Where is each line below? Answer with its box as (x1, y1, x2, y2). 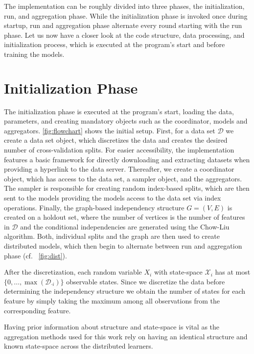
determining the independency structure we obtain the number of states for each (4, 286, 246, 296)
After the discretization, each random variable (4, 267, 142, 277)
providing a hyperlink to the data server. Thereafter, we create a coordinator (4, 164, 234, 174)
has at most (215, 267, 251, 277)
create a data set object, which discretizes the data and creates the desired (4, 135, 228, 145)
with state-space (154, 267, 203, 277)
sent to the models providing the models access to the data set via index (4, 193, 221, 203)
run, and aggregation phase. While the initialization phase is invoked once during (4, 10, 248, 21)
